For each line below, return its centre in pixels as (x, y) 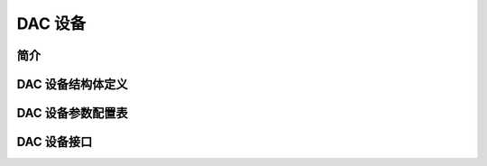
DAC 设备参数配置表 (72, 113)
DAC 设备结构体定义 (72, 84)
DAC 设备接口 (55, 142)
